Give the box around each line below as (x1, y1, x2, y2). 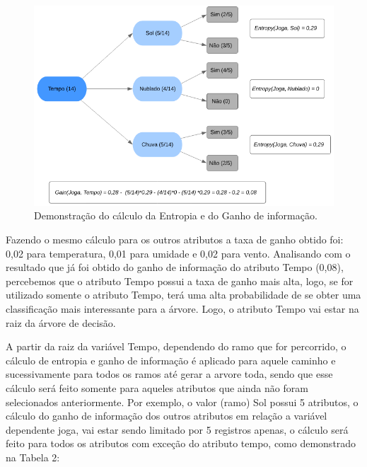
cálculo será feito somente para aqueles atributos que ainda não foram (6, 380, 308, 395)
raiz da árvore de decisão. (6, 315, 116, 330)
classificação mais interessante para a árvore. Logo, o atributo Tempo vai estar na (6, 301, 359, 316)
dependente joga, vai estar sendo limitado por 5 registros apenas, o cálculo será (6, 422, 349, 437)
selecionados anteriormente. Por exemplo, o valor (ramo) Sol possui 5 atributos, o (6, 394, 359, 409)
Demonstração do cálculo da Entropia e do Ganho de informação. (34, 208, 318, 223)
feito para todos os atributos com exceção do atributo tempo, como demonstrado (6, 436, 356, 451)
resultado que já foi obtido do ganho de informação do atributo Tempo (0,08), (6, 260, 344, 275)
